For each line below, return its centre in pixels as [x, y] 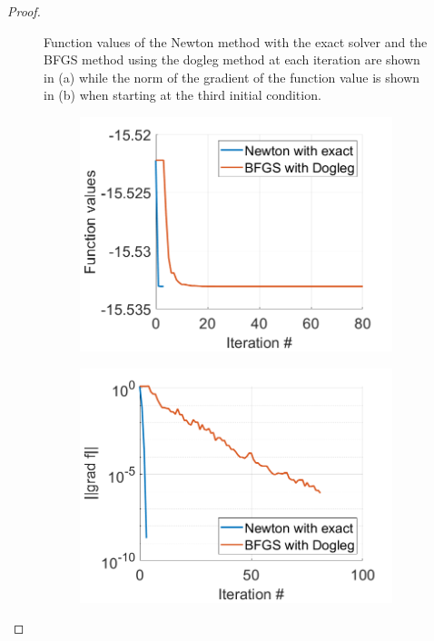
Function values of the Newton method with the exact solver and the [236, 41]
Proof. [24, 11]
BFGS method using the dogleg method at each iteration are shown [232, 59]
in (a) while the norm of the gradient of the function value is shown [232, 77]
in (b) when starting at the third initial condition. [182, 95]
